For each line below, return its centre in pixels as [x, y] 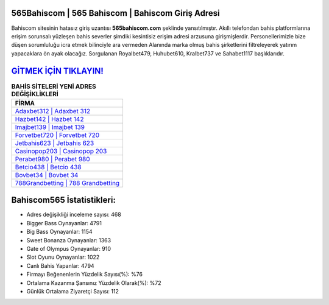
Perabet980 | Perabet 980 [53, 159]
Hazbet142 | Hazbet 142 [49, 119]
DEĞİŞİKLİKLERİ [35, 94]
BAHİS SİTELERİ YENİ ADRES [54, 86]
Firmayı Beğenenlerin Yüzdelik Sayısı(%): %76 [85, 275]
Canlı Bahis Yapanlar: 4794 [60, 265]
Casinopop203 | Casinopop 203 [61, 151]
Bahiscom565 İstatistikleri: [63, 200]
